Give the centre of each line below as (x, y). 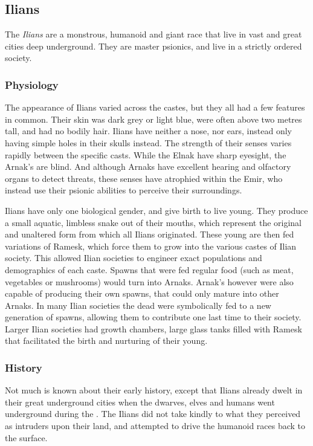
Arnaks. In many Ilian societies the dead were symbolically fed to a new (138, 305)
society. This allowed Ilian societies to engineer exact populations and (134, 258)
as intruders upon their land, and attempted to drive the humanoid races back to (155, 426)
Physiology (32, 84)
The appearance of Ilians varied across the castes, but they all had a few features (155, 107)
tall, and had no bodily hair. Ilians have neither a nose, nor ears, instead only (148, 131)
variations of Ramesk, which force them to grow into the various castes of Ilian (151, 246)
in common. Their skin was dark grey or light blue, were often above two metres (153, 119)
